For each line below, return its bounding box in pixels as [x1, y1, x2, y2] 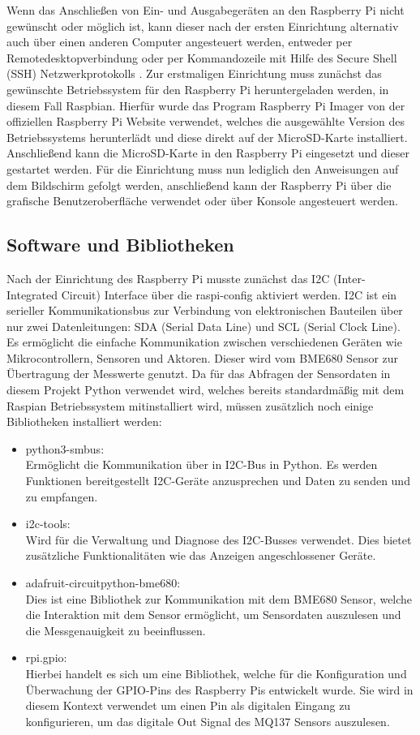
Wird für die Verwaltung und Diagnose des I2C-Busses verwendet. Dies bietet [25, 531, 412, 548]
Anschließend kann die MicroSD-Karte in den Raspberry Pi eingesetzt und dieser [6, 144, 409, 161]
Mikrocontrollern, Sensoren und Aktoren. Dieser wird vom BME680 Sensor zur [6, 349, 399, 366]
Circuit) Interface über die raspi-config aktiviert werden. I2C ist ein [61, 286, 397, 303]
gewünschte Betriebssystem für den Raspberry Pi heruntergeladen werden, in [6, 80, 389, 97]
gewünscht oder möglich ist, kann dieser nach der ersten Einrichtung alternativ [6, 17, 399, 34]
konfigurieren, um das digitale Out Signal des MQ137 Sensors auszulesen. [25, 712, 390, 729]
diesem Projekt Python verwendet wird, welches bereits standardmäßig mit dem [6, 381, 405, 398]
